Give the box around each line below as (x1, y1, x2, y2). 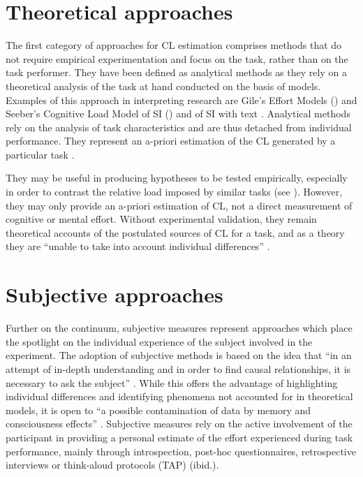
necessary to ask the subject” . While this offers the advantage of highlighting (6, 375, 338, 390)
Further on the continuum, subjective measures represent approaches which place (6, 321, 353, 335)
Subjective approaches (6, 280, 223, 309)
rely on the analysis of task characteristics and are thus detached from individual (6, 119, 352, 134)
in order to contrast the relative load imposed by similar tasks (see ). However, (6, 184, 343, 199)
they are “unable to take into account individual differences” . (6, 239, 270, 254)
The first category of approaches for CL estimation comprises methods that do (6, 38, 342, 52)
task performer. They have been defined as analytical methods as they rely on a (6, 65, 347, 80)
